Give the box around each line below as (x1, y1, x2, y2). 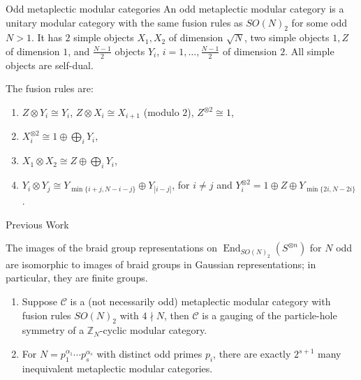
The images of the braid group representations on (6, 240, 217, 255)
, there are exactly (213, 346, 291, 361)
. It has (31, 30, 62, 45)
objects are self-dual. (6, 57, 94, 72)
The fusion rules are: (6, 81, 94, 96)
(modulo (143, 105, 179, 119)
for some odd (291, 15, 348, 29)
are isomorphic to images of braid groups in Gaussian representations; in (6, 256, 316, 271)
